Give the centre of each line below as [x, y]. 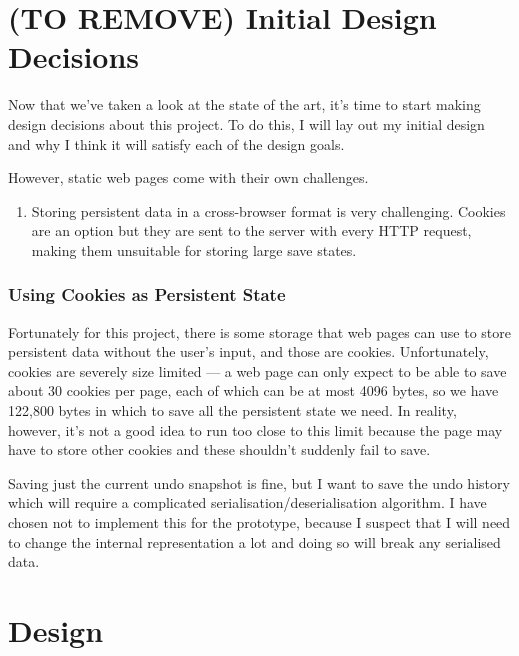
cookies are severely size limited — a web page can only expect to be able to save [257, 370]
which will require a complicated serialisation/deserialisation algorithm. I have [247, 502]
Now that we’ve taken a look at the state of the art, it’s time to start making [244, 104]
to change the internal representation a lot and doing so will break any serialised [254, 541]
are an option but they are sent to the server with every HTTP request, [251, 230]
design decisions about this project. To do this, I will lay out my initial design [246, 123]
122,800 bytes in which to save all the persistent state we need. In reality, [232, 410]
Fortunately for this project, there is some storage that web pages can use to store [259, 331]
